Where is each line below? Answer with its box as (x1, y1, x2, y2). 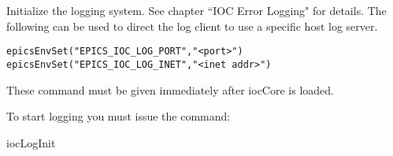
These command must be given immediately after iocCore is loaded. (6, 81, 334, 98)
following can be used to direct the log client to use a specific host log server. (6, 17, 378, 34)
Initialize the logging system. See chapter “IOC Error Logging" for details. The (6, 2, 387, 18)
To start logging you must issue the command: (6, 108, 231, 124)
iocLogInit (6, 134, 56, 150)
